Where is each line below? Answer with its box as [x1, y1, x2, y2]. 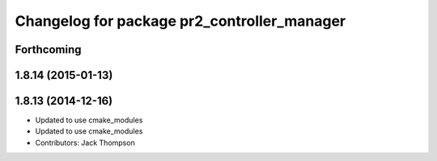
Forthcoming [15, 43, 82, 56]
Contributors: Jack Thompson [35, 138, 135, 147]
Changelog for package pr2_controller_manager [15, 12, 346, 30]
